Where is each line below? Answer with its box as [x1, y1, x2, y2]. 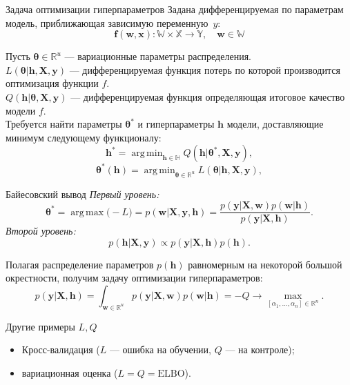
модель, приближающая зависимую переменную [6, 15, 208, 30]
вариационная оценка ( [21, 366, 118, 380]
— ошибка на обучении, [109, 342, 212, 357]
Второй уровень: [6, 224, 76, 238]
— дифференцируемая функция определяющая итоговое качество [70, 89, 345, 103]
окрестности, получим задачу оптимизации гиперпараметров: [6, 270, 263, 285]
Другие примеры [6, 319, 75, 333]
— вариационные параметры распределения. [64, 49, 251, 63]
